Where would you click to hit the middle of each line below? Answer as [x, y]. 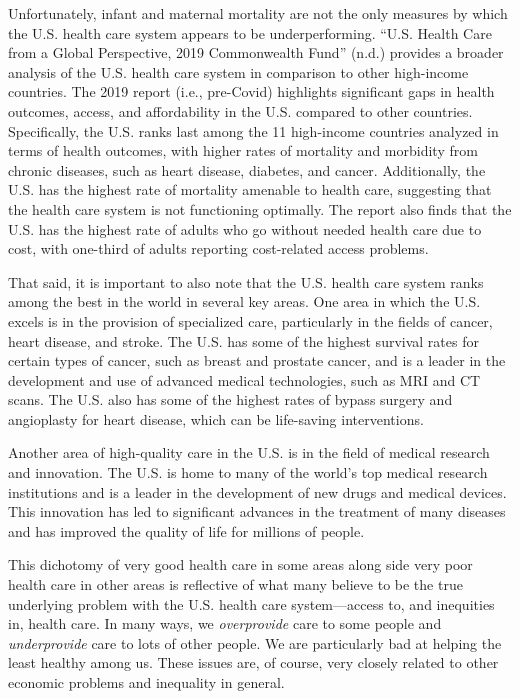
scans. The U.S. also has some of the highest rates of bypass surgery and [230, 399]
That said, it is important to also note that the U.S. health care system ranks [246, 281]
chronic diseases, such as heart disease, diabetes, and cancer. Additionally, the [247, 169]
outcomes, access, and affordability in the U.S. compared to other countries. [240, 110]
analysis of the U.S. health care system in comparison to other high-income [238, 71]
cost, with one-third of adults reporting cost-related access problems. [218, 248]
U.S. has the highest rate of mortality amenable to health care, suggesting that [250, 189]
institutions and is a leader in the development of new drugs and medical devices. [257, 491]
